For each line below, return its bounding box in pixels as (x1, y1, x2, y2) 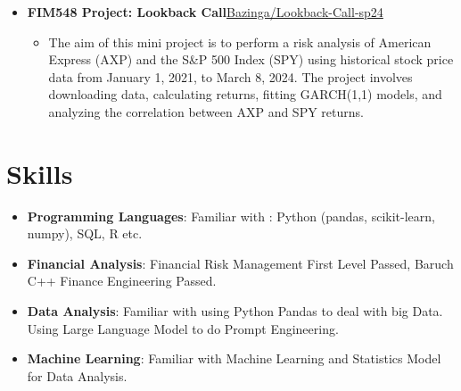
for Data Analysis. (27, 366, 128, 385)
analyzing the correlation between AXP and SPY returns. (48, 102, 364, 121)
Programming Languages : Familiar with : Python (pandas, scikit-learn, (27, 206, 435, 225)
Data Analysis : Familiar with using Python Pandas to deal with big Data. (27, 302, 443, 320)
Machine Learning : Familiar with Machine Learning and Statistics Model (27, 349, 441, 368)
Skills (6, 154, 73, 191)
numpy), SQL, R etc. (27, 224, 143, 243)
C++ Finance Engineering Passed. (27, 271, 217, 290)
